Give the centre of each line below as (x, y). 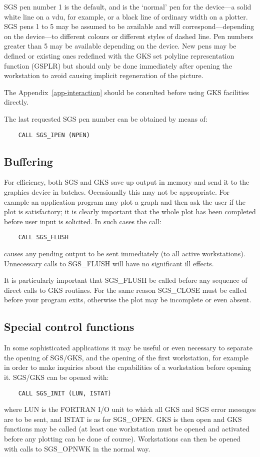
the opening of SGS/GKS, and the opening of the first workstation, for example (126, 357)
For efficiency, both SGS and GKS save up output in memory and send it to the (127, 182)
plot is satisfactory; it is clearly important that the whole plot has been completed (130, 211)
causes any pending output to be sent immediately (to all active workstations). (125, 254)
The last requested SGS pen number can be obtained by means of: (106, 118)
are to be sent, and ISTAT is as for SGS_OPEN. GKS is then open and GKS (123, 419)
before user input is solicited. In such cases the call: (83, 221)
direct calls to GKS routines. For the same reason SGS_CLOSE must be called (125, 290)
